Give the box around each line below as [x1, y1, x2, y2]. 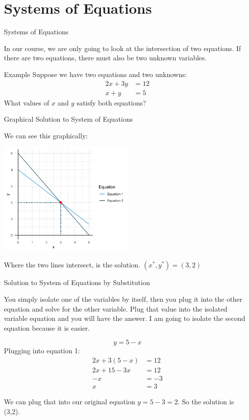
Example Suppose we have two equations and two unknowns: [4, 69, 187, 79]
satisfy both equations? [76, 97, 146, 107]
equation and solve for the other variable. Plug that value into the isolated [4, 303, 227, 314]
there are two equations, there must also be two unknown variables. [4, 52, 207, 63]
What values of [4, 97, 50, 107]
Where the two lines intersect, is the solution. [4, 260, 141, 270]
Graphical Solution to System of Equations [4, 114, 133, 124]
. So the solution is [177, 396, 234, 407]
